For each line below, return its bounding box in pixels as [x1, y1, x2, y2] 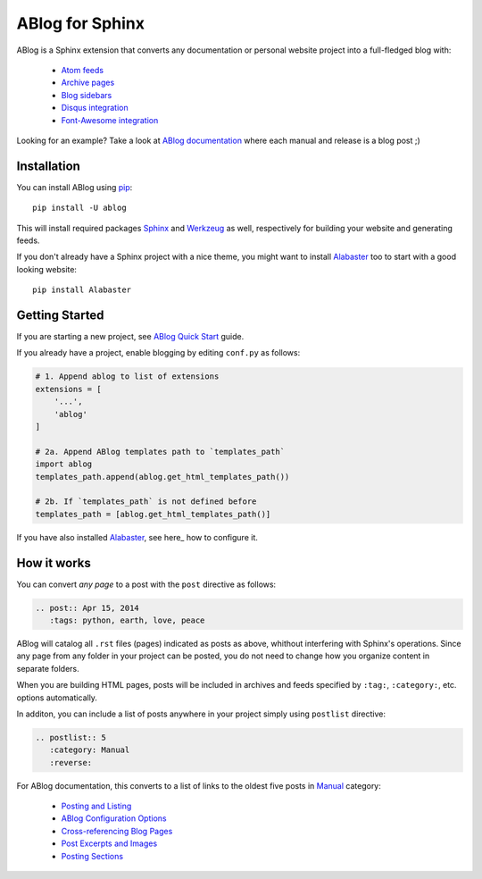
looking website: [16, 264, 78, 274]
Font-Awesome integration [61, 114, 159, 125]
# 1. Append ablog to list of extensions [35, 372, 220, 381]
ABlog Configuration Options [61, 813, 167, 824]
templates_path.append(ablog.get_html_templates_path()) [35, 472, 290, 481]
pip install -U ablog [32, 203, 127, 213]
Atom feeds [61, 64, 104, 75]
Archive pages [61, 77, 115, 88]
